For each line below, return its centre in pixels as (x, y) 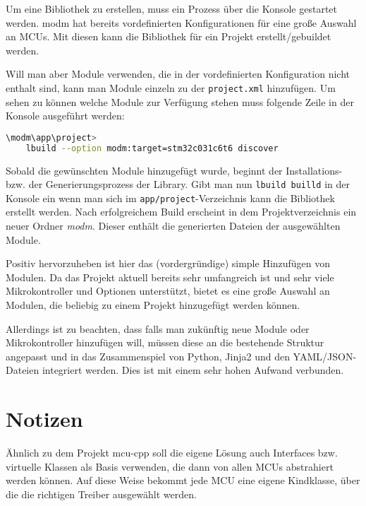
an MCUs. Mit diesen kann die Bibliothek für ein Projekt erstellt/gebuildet (169, 36)
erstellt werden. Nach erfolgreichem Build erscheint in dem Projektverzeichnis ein (181, 212)
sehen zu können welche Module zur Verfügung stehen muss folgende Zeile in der (180, 101)
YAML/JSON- (325, 356)
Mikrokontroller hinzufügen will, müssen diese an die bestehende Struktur (165, 342)
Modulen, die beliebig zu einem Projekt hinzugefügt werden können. (153, 305)
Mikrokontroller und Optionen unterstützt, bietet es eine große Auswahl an (168, 291)
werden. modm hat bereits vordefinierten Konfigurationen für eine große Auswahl (181, 22)
